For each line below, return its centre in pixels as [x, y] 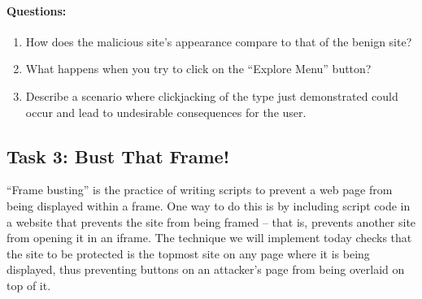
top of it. [29, 285]
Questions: [37, 10]
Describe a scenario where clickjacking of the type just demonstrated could [212, 95]
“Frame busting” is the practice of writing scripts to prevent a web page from [200, 190]
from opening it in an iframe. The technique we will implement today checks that [209, 238]
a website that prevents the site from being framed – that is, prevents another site [211, 221]
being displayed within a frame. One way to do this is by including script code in [209, 205]
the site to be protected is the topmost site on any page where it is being [188, 253]
